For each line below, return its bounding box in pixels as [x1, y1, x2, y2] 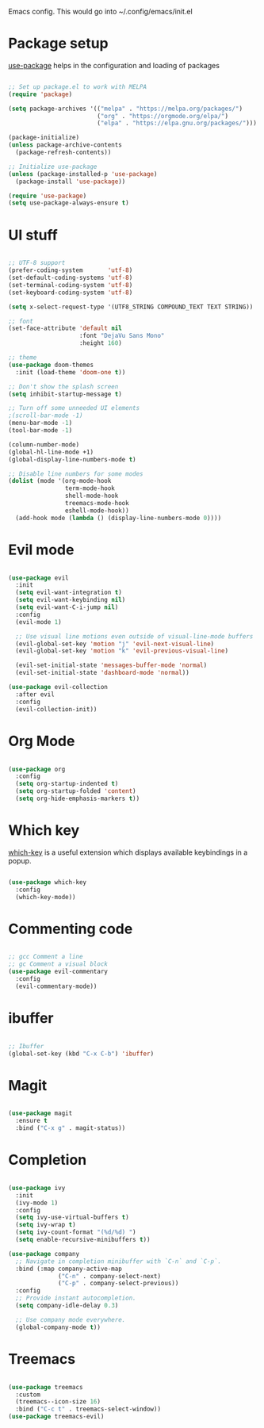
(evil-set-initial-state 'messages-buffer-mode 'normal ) [15, 661, 208, 669]
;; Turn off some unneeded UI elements [8, 404, 140, 412]
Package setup [8, 35, 109, 52]
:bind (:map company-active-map [15, 1265, 123, 1273]
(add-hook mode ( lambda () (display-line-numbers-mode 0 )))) [15, 514, 222, 522]
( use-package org [8, 765, 66, 773]
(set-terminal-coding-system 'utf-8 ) [8, 281, 133, 289]
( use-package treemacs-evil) [8, 1413, 105, 1421]
